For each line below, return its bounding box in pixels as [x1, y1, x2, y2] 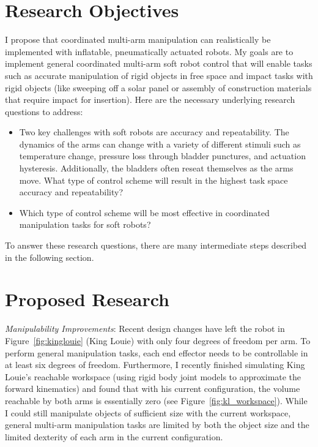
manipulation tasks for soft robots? [19, 218, 151, 231]
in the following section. [5, 250, 94, 263]
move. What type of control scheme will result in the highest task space [19, 173, 288, 186]
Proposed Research [5, 287, 169, 312]
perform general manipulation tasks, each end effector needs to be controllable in [5, 346, 308, 359]
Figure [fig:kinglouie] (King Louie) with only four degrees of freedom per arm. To [5, 334, 311, 347]
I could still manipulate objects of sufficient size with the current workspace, [5, 406, 291, 419]
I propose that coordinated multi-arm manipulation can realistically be [5, 33, 271, 46]
